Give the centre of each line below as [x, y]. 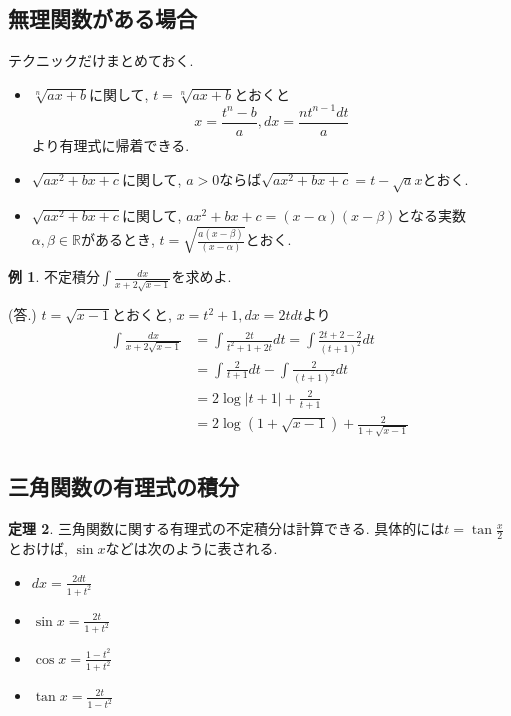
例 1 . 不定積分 [54, 276]
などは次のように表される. [191, 548]
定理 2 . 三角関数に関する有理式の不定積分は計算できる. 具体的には [226, 528]
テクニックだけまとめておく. [101, 60]
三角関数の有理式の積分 [123, 486]
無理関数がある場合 [102, 18]
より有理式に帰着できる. [110, 144]
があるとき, [117, 239]
